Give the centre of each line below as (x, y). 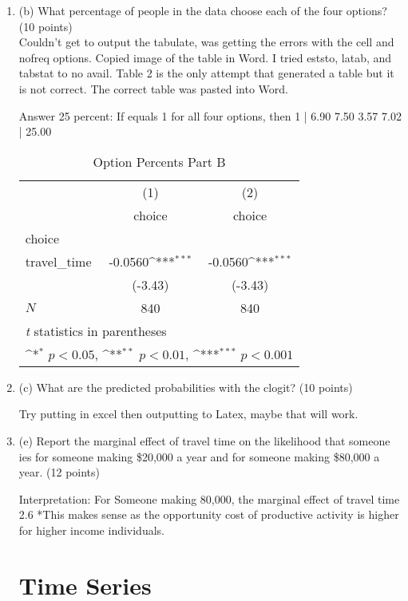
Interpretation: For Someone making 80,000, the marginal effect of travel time (209, 498)
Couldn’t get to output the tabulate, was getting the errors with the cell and (206, 42)
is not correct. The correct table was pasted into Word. (153, 88)
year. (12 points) (59, 472)
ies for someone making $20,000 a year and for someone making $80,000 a (199, 456)
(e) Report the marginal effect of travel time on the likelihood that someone (204, 440)
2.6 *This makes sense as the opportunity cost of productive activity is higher (209, 514)
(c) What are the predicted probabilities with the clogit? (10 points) (186, 387)
